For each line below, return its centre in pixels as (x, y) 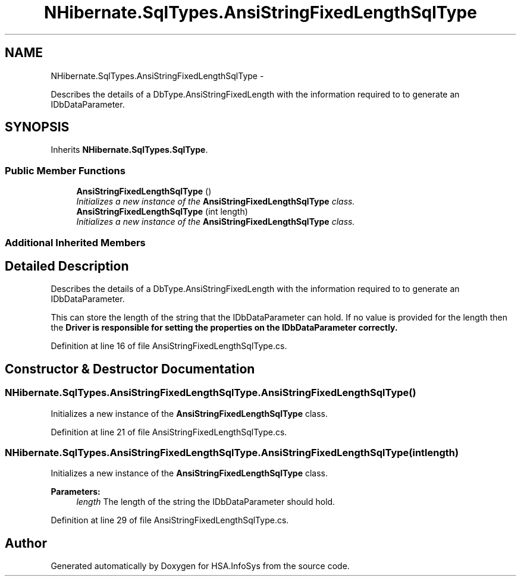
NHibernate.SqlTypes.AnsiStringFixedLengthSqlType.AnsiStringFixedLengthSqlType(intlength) (232, 453)
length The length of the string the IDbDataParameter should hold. (206, 502)
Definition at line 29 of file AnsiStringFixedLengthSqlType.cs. (170, 520)
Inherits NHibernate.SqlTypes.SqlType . (129, 150)
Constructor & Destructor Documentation (130, 369)
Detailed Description (67, 266)
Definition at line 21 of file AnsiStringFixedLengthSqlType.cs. (169, 432)
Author (26, 543)
